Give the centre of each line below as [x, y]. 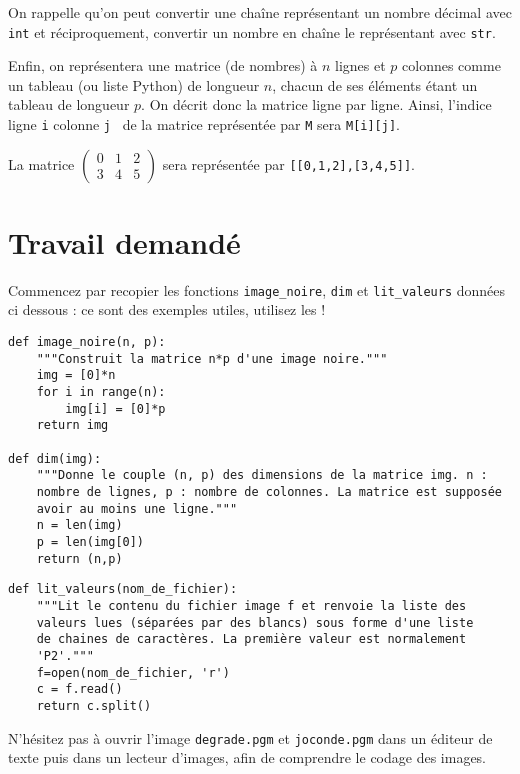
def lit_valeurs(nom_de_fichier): [123, 589]
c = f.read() [79, 689]
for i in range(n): [101, 392]
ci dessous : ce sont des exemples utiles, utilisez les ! [167, 309]
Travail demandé [124, 241]
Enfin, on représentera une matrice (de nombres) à [163, 65]
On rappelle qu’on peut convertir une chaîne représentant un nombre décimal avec [260, 12]
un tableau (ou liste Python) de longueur [134, 84]
